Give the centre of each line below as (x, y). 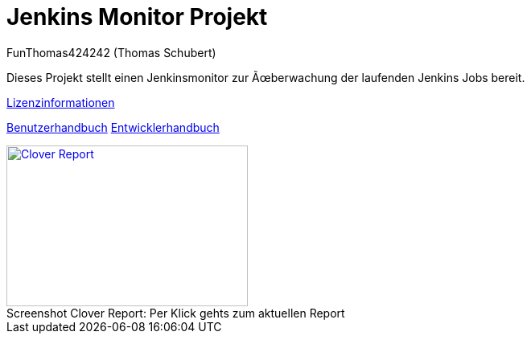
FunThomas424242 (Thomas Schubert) (111, 52)
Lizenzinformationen (61, 102)
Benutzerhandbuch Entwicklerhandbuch (113, 127)
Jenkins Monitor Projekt (137, 17)
